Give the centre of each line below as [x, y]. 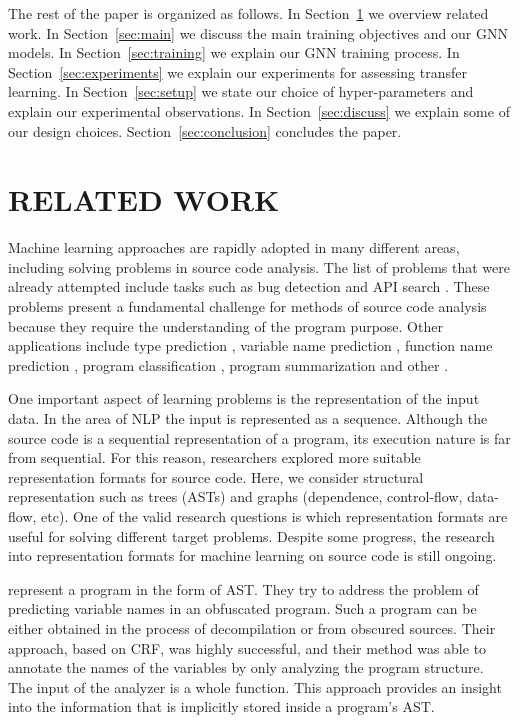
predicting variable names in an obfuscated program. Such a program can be [242, 608]
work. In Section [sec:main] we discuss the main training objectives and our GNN [258, 32]
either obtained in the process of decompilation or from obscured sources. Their [252, 627]
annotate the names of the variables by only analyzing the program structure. [246, 667]
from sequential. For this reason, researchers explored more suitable [214, 457]
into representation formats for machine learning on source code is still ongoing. [252, 555]
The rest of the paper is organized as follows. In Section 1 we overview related [248, 13]
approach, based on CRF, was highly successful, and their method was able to [247, 647]
